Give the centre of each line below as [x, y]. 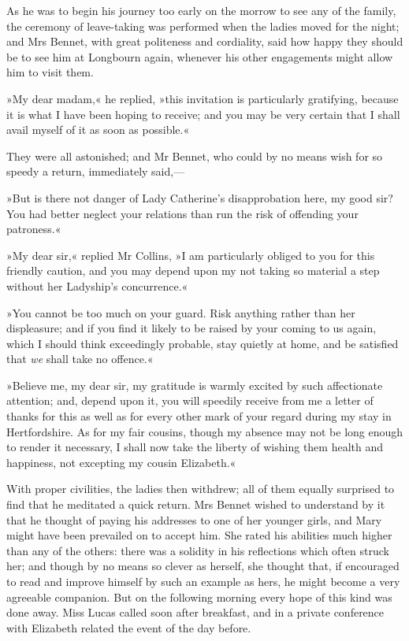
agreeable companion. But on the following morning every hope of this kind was [199, 597]
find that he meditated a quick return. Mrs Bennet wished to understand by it [196, 504]
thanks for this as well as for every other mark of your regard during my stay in [199, 416]
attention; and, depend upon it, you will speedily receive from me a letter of [190, 400]
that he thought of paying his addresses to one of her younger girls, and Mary [194, 519]
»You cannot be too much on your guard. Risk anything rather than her [181, 312]
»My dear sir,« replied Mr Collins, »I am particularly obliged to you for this [191, 255]
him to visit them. [50, 72]
